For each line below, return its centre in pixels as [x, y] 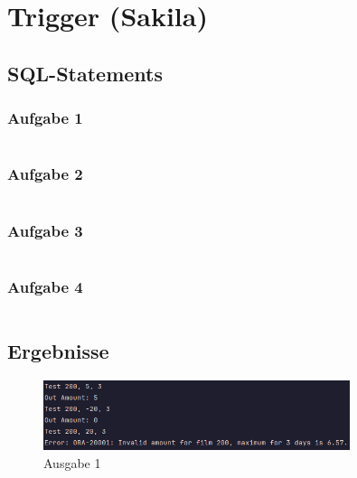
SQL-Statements [85, 73]
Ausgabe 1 [72, 462]
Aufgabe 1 [45, 118]
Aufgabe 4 [45, 286]
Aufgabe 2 [45, 174]
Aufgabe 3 [45, 230]
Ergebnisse [58, 351]
